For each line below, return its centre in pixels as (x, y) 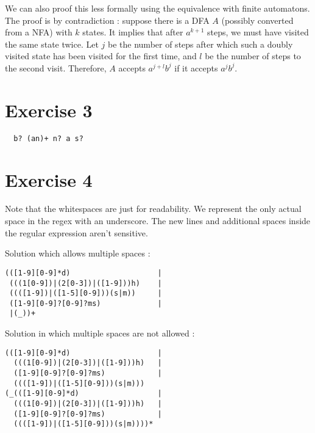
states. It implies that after (133, 32)
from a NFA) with (39, 32)
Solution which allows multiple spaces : (78, 253)
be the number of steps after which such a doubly (200, 44)
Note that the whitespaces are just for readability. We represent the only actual (153, 209)
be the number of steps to (253, 56)
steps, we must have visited (258, 32)
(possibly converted (257, 20)
